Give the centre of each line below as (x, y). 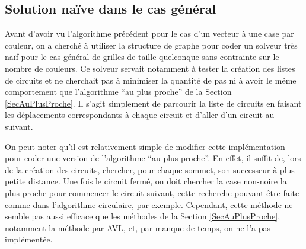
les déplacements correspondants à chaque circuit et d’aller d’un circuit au (140, 115)
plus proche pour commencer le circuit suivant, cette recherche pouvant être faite (152, 192)
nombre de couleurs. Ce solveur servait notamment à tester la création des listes (150, 68)
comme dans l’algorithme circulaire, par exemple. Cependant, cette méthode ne (149, 204)
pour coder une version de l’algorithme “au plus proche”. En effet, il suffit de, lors (153, 158)
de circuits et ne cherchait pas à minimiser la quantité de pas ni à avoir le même (151, 80)
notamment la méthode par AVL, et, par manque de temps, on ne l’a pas (138, 227)
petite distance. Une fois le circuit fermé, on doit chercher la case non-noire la (146, 181)
